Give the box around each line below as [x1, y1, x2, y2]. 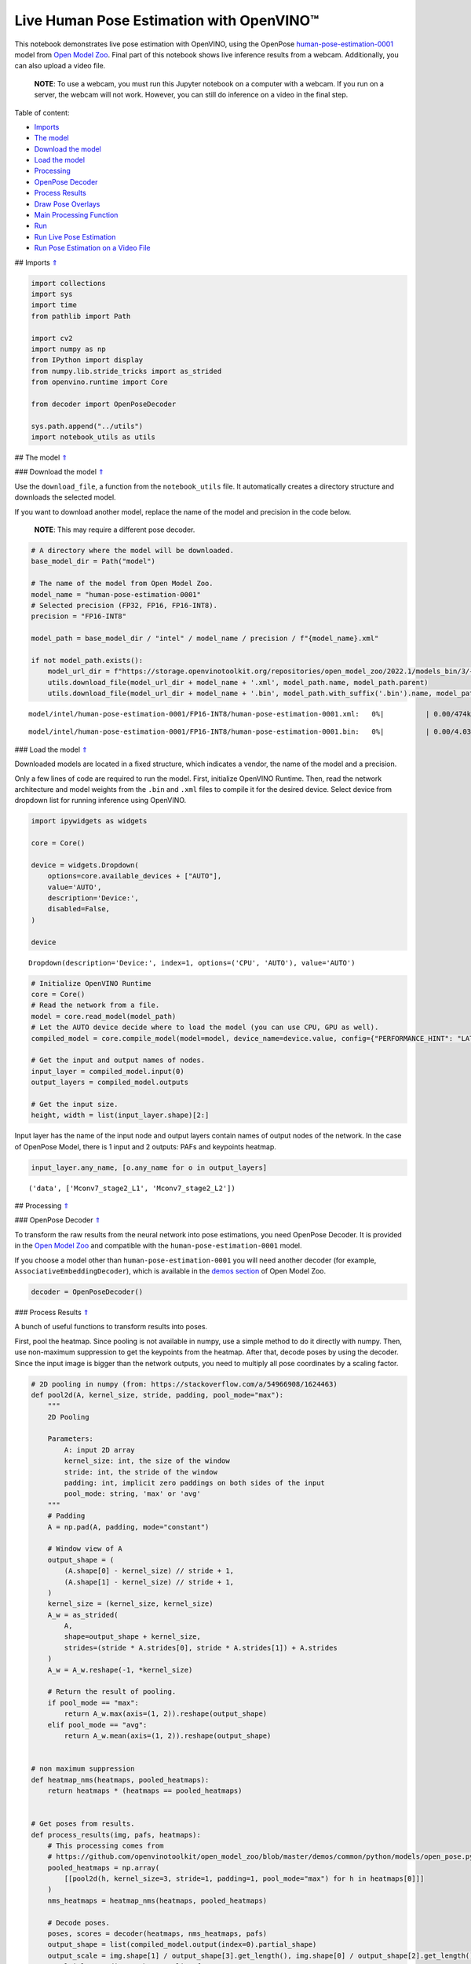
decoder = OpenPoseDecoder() [31, 1287, 144, 1296]
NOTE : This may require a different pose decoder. [34, 525, 195, 534]
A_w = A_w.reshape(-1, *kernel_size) [47, 1665, 193, 1674]
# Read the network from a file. [31, 1001, 160, 1009]
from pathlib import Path [31, 311, 131, 321]
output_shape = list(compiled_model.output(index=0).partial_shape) [47, 1940, 317, 1949]
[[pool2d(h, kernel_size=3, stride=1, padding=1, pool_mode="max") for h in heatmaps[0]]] [64, 1874, 425, 1883]
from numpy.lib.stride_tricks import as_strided [31, 366, 222, 376]
